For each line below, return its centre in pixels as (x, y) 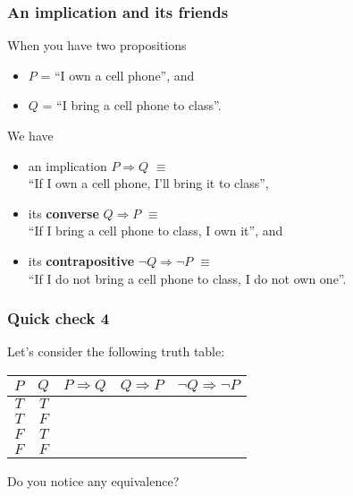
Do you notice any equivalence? (93, 480)
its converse (63, 213)
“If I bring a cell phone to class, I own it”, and (155, 231)
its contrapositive (81, 260)
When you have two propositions (97, 45)
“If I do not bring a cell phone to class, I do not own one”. (187, 278)
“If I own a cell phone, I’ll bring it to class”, (148, 183)
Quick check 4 (59, 318)
